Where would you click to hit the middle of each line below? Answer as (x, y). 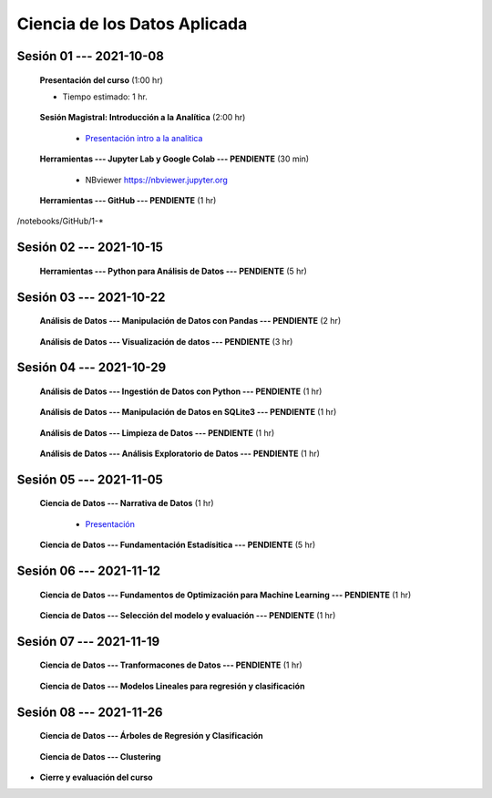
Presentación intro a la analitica (144, 138)
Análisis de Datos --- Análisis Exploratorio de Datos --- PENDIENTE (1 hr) (180, 454)
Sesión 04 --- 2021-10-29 (92, 368)
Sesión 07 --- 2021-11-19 (88, 642)
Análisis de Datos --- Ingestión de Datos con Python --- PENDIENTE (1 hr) (181, 391)
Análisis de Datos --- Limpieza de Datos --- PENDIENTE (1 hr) (157, 432)
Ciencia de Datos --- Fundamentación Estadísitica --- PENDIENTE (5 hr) (178, 545)
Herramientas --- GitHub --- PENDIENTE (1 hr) (128, 200)
